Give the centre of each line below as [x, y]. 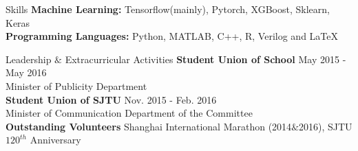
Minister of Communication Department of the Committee [129, 113]
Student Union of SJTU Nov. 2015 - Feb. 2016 [111, 99]
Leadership [29, 59]
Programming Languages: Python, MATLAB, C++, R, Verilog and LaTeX [172, 36]
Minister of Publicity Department [76, 85]
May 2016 [26, 72]
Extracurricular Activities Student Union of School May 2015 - [206, 59]
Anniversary [55, 140]
